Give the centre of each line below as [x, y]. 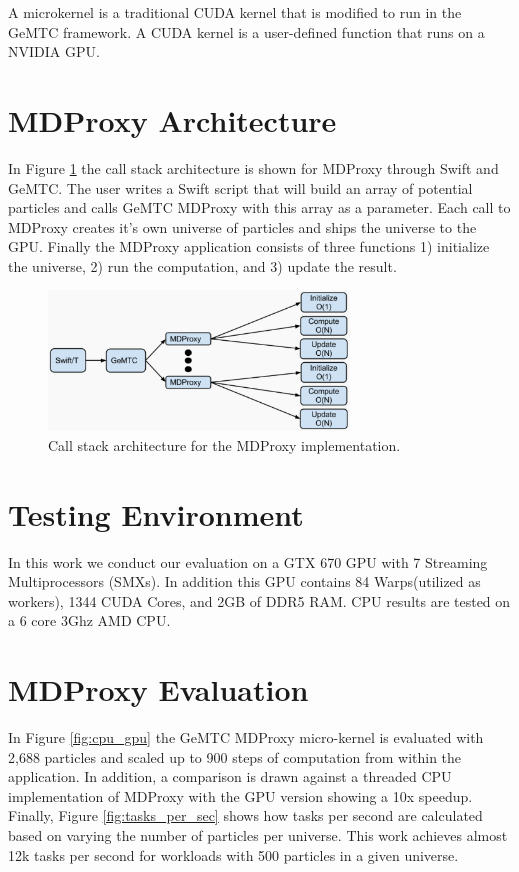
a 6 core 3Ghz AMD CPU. [89, 620]
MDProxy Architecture [172, 119]
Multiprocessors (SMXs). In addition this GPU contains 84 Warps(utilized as [244, 581]
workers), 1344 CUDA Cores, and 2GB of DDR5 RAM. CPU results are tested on [259, 600]
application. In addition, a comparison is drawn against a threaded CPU [230, 776]
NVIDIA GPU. [54, 51]
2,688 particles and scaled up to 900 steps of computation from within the [235, 756]
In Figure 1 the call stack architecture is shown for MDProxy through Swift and [253, 167]
